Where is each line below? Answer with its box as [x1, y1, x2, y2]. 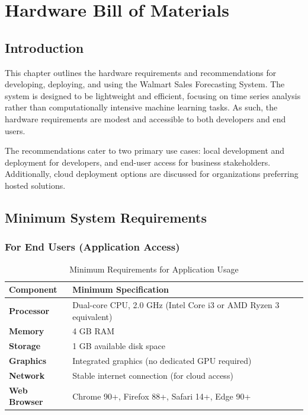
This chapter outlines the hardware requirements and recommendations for [5, 66, 277, 78]
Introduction [5, 38, 84, 56]
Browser [9, 395, 43, 408]
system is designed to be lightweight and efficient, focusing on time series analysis [5, 89, 301, 102]
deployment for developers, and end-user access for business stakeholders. [5, 156, 271, 168]
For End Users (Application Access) [5, 239, 180, 254]
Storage [9, 340, 41, 352]
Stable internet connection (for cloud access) [72, 369, 233, 381]
